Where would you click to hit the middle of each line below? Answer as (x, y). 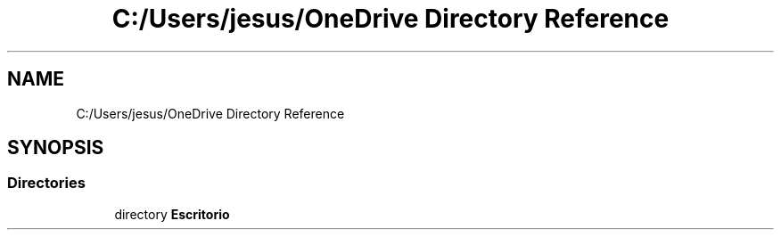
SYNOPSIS (56, 148)
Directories (46, 183)
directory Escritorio (172, 214)
